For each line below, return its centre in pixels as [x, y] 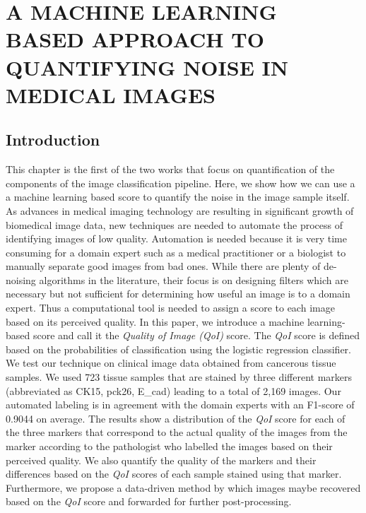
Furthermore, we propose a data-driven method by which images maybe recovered [183, 487]
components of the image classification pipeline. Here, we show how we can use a [181, 183]
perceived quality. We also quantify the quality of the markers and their [161, 460]
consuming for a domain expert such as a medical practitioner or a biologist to [176, 252]
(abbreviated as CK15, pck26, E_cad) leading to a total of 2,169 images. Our [173, 390]
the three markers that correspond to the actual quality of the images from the [177, 432]
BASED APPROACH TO [135, 39]
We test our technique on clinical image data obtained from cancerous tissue [171, 363]
